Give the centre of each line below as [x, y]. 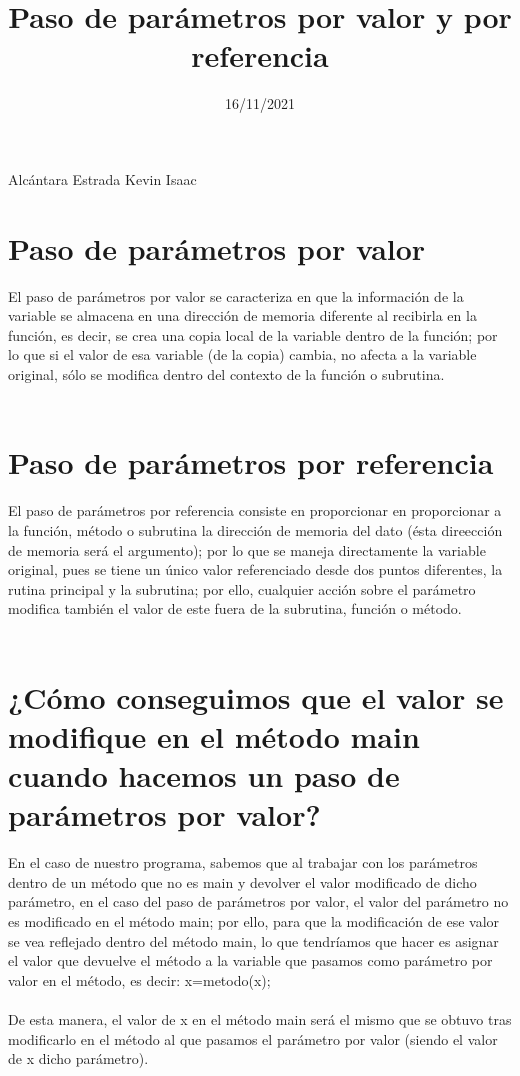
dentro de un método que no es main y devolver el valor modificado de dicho [242, 881]
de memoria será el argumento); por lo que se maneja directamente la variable [247, 549]
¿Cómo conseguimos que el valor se [256, 696]
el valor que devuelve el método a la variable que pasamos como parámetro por [250, 960]
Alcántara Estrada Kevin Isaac [102, 178]
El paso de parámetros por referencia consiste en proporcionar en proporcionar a [255, 510]
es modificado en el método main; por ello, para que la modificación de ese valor [254, 920]
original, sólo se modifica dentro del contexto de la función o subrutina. [226, 374]
